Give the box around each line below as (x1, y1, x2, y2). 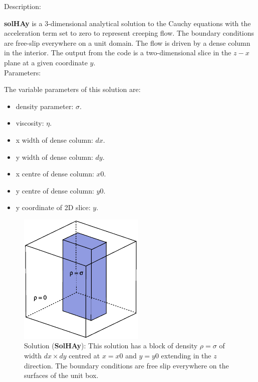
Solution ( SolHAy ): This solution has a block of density (24, 340, 198, 351)
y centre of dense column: (16, 185, 94, 196)
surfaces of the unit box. (24, 370, 99, 380)
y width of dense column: (16, 151, 93, 162)
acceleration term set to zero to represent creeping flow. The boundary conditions (4, 28, 254, 38)
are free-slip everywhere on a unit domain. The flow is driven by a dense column (4, 37, 250, 48)
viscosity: (16, 118, 44, 128)
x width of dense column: (16, 134, 93, 145)
